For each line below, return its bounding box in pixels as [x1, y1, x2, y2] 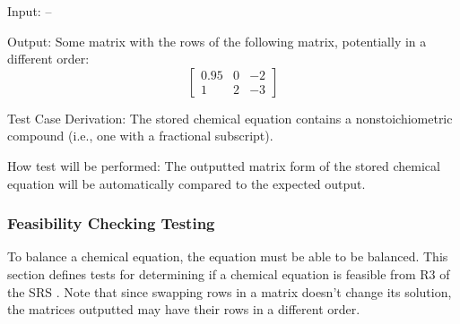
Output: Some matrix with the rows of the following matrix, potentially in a [7, 31, 427, 50]
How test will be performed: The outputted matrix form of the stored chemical [7, 156, 440, 175]
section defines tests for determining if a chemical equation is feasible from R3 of [7, 264, 450, 283]
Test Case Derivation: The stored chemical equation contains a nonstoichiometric [7, 108, 453, 127]
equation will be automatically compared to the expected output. [7, 174, 366, 192]
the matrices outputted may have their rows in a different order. [7, 300, 360, 319]
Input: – [7, 2, 52, 20]
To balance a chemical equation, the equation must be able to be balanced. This [7, 247, 448, 266]
